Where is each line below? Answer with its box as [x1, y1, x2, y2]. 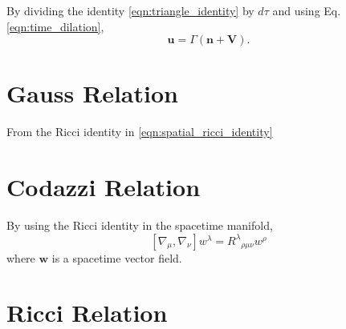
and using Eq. [272, 2, 341, 18]
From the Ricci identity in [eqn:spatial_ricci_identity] [6, 123, 273, 140]
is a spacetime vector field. [51, 249, 182, 266]
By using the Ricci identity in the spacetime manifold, [6, 217, 273, 234]
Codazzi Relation [6, 171, 201, 203]
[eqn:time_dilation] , [6, 18, 104, 34]
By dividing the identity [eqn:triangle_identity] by [6, 2, 254, 18]
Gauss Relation [6, 77, 178, 110]
